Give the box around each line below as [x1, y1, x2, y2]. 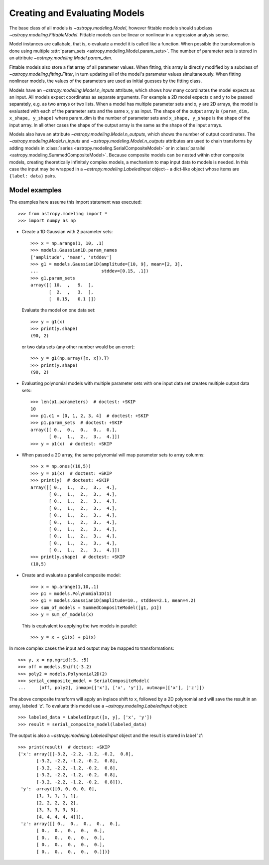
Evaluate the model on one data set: [21, 307, 96, 313]
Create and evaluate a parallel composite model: [21, 572, 121, 578]
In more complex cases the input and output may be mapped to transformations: [9, 645, 174, 651]
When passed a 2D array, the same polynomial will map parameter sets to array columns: [21, 451, 205, 458]
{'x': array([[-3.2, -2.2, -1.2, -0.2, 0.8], [18, 751, 134, 757]
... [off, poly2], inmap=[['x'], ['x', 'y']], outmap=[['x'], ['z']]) [18, 685, 205, 691]
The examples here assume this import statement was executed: [9, 199, 142, 205]
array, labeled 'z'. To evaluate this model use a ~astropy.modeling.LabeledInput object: [9, 703, 188, 709]
